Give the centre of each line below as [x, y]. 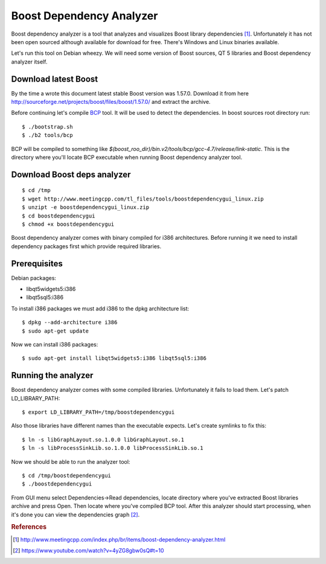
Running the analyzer [52, 375]
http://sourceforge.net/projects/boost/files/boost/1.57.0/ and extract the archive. [111, 102]
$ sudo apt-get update [56, 331]
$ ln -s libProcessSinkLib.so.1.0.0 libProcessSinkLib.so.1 [113, 448]
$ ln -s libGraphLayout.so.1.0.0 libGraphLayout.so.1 [103, 440]
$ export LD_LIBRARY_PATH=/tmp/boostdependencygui [98, 412]
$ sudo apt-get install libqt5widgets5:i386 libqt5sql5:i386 [114, 358]
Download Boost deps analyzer [71, 174]
